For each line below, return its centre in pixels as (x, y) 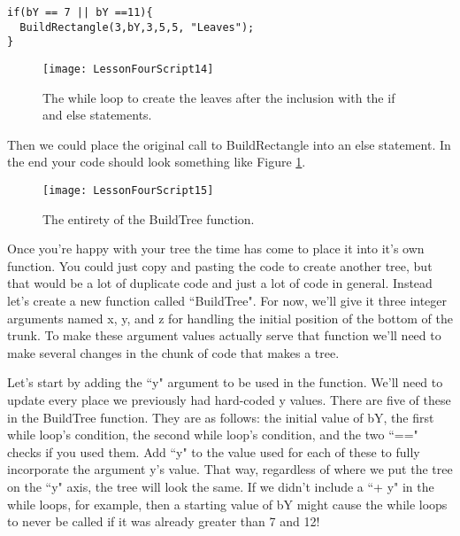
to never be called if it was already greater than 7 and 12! (164, 521)
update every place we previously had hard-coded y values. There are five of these (229, 400)
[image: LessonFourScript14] (128, 69)
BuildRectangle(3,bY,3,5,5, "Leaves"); (137, 27)
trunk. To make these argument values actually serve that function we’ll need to (224, 335)
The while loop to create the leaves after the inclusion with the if (219, 97)
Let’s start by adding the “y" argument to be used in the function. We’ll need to (225, 382)
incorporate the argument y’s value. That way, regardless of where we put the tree (230, 469)
